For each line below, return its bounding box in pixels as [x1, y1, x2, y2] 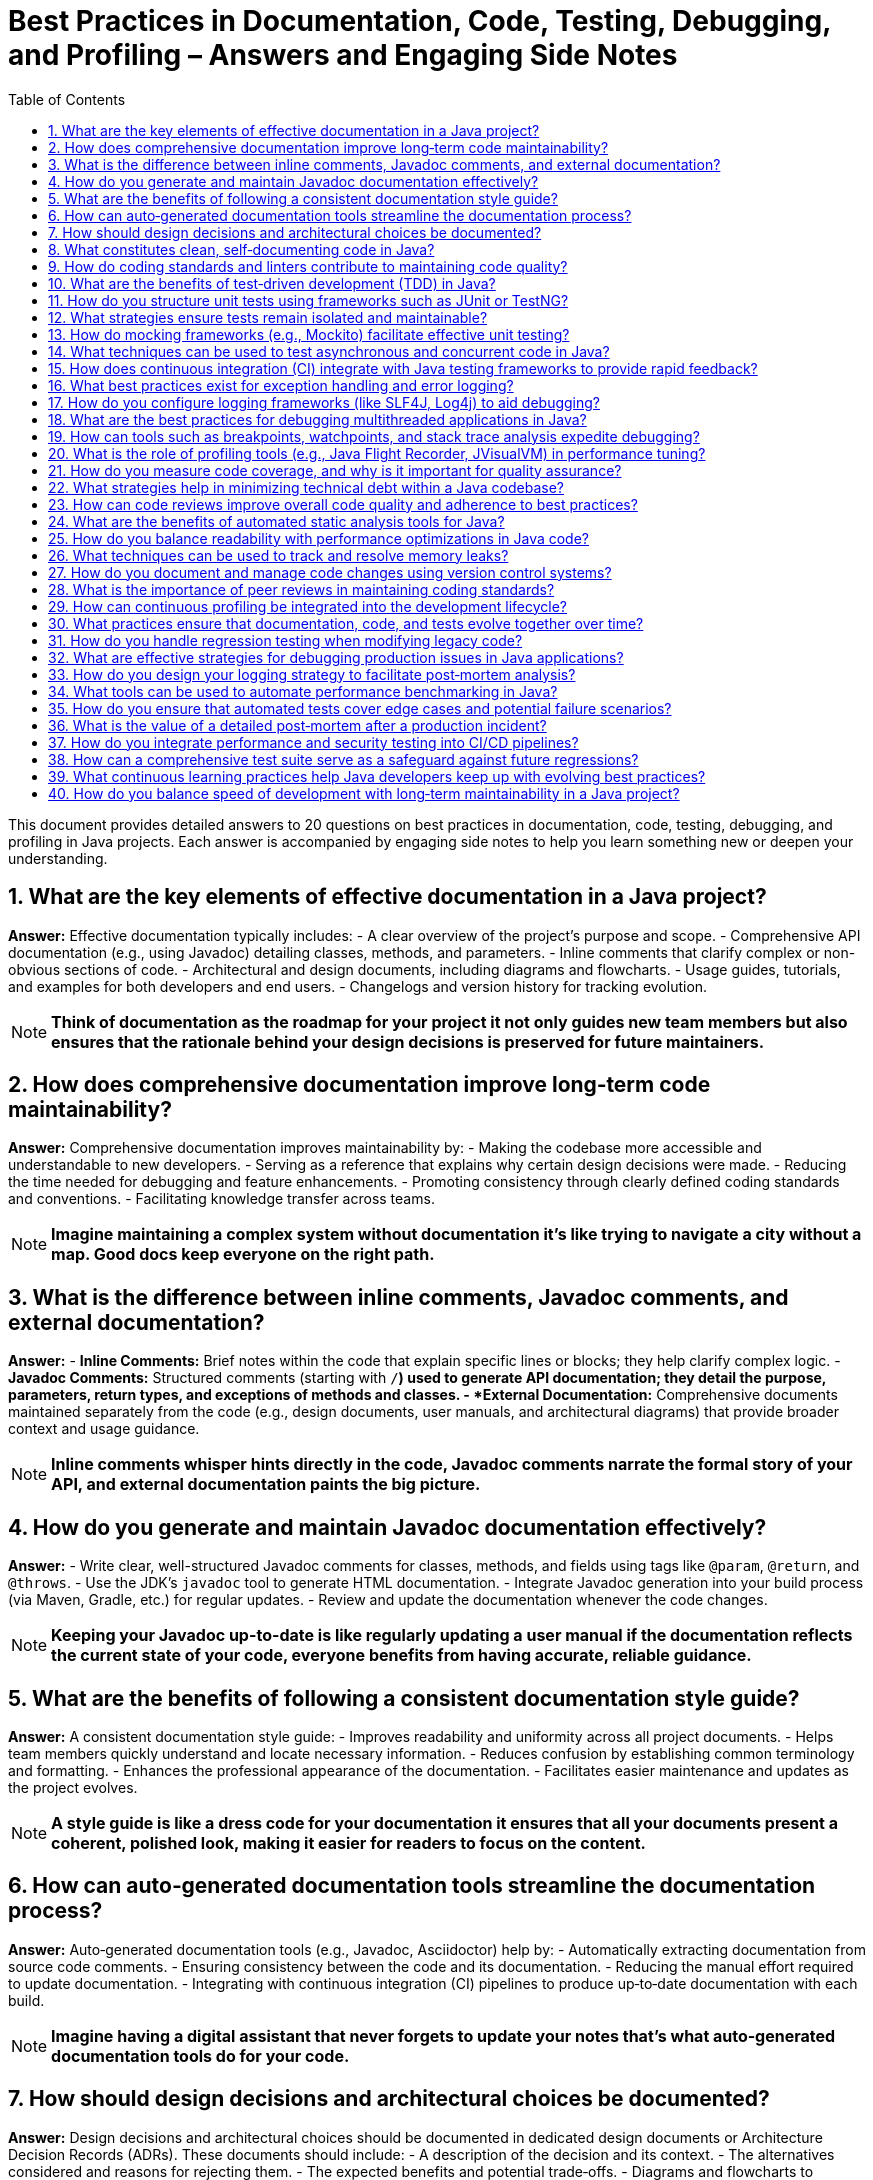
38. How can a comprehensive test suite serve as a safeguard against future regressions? [48, 750, 639, 768]
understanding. [8, 849, 108, 867]
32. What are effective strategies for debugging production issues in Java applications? [48, 648, 624, 666]
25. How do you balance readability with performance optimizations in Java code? [48, 529, 590, 547]
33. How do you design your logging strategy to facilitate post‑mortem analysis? [48, 665, 576, 683]
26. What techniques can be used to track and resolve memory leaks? [48, 546, 509, 564]
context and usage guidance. [8, 1420, 200, 1438]
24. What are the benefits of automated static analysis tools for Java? [48, 512, 505, 530]
